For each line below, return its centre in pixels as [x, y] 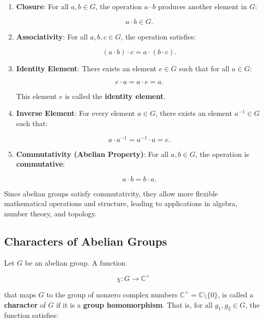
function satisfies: [31, 315]
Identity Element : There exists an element [86, 68]
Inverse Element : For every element [76, 113]
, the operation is [222, 154]
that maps [20, 294]
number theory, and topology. [50, 214]
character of [25, 304]
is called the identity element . [115, 96]
